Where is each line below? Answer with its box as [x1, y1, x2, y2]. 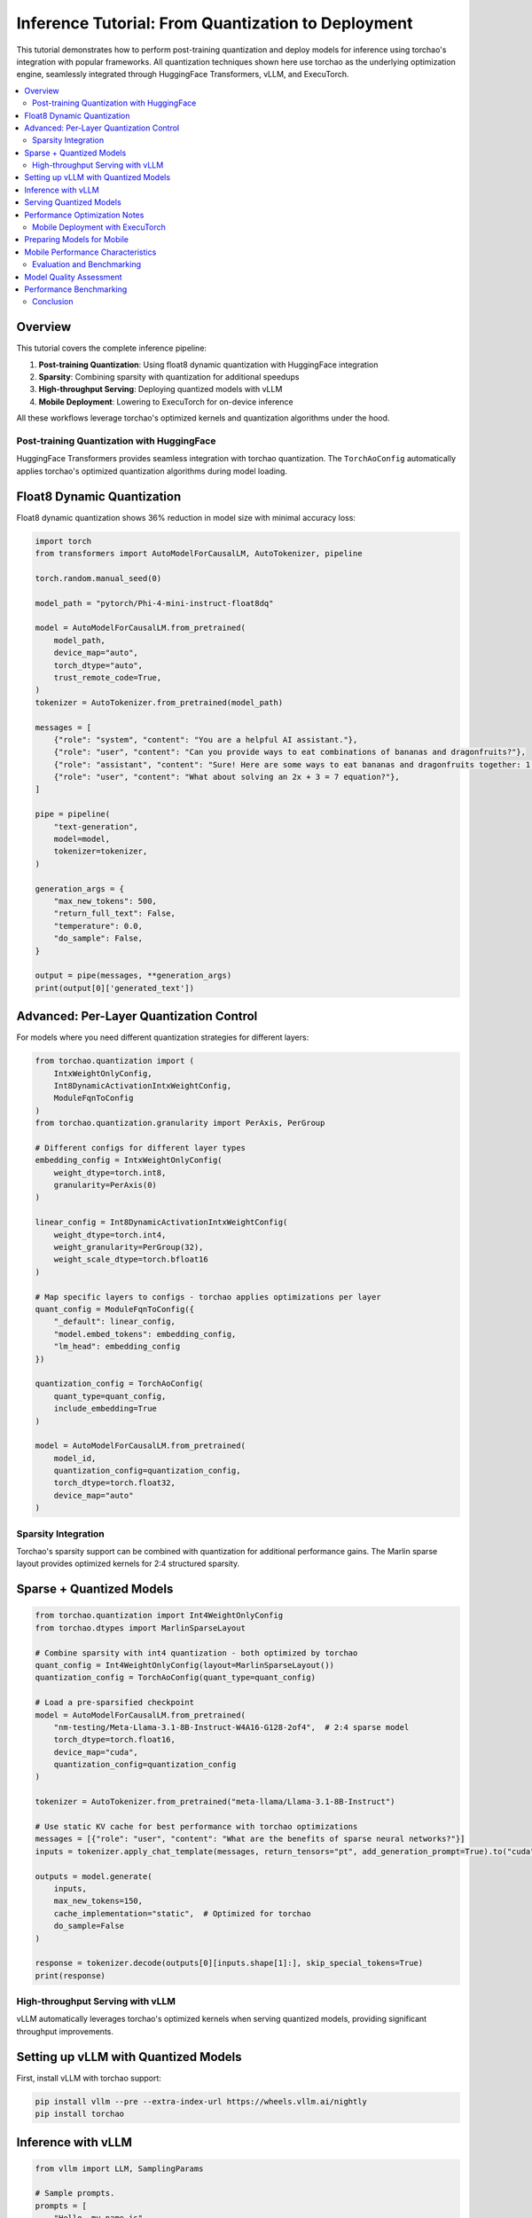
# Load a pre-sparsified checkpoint [35, 1697, 195, 1708]
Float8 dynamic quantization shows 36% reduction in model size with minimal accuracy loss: [16, 512, 356, 523]
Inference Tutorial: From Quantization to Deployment [16, 13, 413, 33]
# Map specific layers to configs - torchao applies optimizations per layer [35, 1292, 381, 1302]
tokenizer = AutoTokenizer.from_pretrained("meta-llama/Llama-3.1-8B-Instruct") [35, 1797, 395, 1807]
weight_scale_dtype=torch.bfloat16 [53, 1255, 208, 1264]
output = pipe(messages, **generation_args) [35, 971, 232, 980]
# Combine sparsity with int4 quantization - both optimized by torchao [35, 1648, 358, 1658]
